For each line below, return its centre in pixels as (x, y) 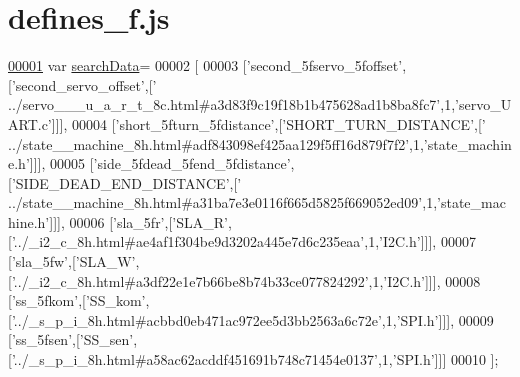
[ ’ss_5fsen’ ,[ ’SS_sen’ (71, 339)
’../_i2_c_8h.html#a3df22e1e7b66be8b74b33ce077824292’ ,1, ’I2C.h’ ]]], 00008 (246, 280)
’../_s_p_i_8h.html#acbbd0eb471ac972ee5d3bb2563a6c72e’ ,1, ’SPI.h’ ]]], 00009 (252, 319)
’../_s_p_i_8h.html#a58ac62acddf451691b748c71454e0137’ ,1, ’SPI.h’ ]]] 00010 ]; (255, 359)
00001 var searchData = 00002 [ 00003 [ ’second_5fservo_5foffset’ (205, 65)
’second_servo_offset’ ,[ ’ (84, 84)
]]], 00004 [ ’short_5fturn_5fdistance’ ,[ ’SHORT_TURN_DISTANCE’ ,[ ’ (268, 123)
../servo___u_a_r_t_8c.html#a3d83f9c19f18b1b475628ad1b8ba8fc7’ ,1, (232, 104)
